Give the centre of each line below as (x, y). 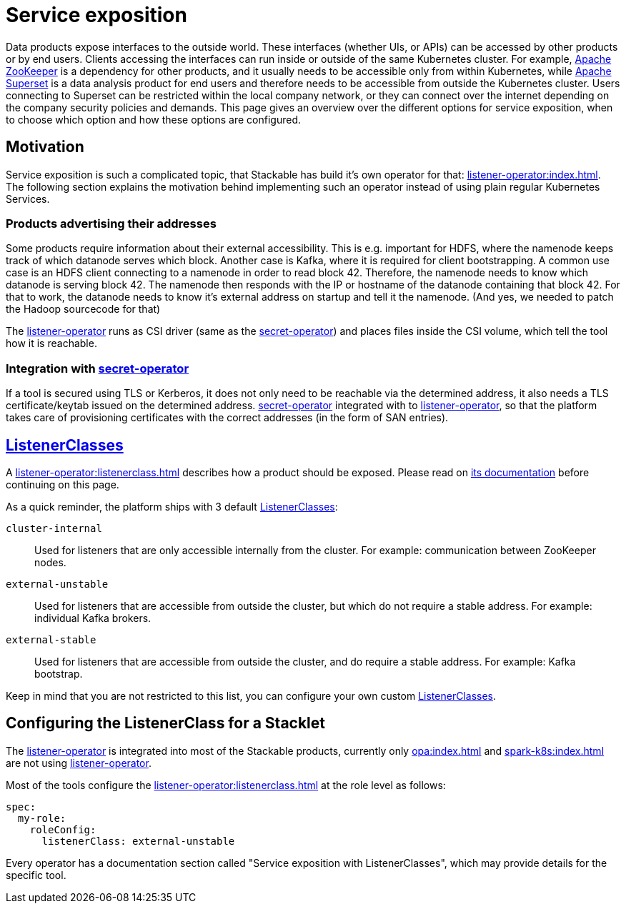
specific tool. (36, 875)
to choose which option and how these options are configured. (154, 119)
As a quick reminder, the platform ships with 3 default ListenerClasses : (172, 506)
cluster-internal (54, 528)
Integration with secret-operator (98, 368)
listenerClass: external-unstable (138, 841)
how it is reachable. (51, 343)
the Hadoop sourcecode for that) (83, 309)
